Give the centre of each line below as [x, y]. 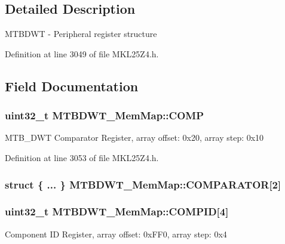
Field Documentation [72, 86]
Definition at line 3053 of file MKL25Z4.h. [82, 157]
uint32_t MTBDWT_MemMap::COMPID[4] [117, 211]
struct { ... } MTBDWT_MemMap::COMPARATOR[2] [143, 184]
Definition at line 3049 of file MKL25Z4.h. [82, 53]
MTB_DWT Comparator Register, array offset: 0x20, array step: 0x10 [134, 138]
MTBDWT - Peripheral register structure [81, 34]
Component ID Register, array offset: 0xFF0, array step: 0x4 [116, 234]
